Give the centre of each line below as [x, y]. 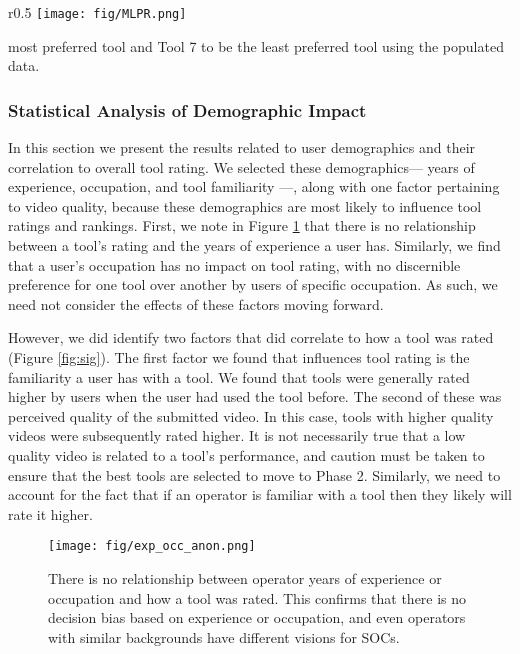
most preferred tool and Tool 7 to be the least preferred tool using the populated [256, 45]
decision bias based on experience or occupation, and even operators [257, 617]
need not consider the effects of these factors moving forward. [196, 303]
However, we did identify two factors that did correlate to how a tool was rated [251, 337]
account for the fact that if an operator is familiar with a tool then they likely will [260, 494]
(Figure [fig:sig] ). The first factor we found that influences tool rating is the [239, 357]
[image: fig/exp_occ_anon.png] [152, 546]
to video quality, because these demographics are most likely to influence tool [245, 205]
